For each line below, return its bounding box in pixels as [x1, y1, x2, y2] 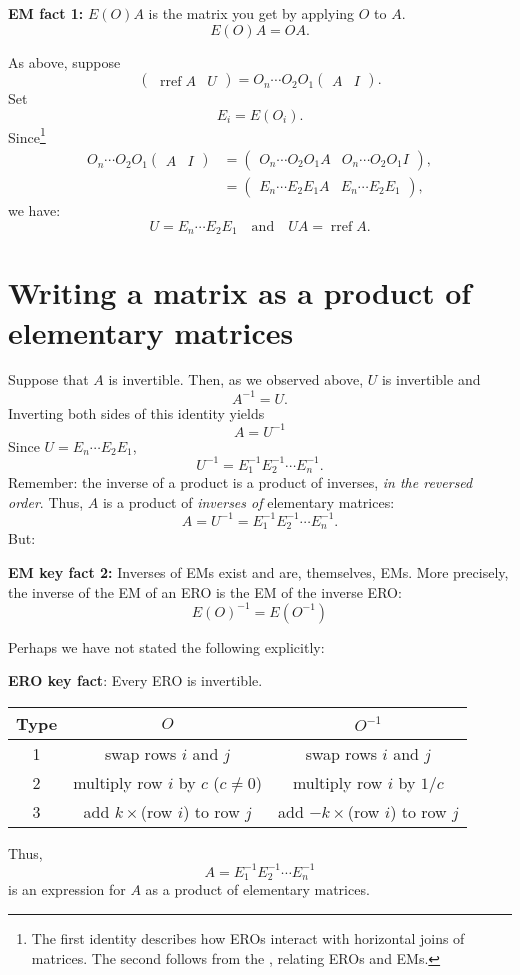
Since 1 [8, 123, 46, 147]
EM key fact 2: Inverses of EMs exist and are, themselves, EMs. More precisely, [8, 561, 509, 582]
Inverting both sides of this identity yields [8, 402, 265, 423]
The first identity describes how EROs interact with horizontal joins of [31, 927, 465, 948]
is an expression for [8, 879, 126, 900]
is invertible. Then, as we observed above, [108, 369, 364, 390]
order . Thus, [8, 491, 84, 512]
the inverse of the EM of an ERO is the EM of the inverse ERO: [8, 581, 402, 602]
